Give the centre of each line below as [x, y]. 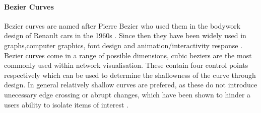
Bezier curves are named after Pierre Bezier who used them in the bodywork [122, 25]
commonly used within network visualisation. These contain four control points [126, 65]
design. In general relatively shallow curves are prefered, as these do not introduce [131, 85]
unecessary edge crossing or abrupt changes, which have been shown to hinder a [127, 94]
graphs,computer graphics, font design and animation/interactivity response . [123, 45]
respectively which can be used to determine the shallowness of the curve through [130, 75]
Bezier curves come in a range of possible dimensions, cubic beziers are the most [128, 55]
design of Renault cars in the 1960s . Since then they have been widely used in [125, 35]
